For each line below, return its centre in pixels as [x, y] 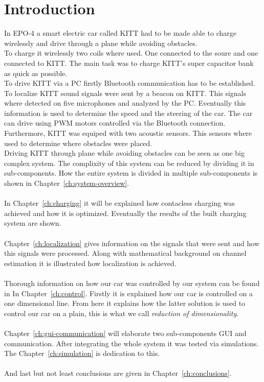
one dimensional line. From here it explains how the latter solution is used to [125, 303]
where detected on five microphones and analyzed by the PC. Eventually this [125, 103]
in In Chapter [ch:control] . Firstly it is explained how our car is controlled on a [129, 293]
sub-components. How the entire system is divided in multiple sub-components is [131, 173]
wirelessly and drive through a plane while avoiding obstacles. [101, 43]
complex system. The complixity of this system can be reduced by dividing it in [129, 163]
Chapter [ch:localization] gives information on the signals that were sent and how [132, 243]
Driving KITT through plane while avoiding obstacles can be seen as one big [124, 153]
